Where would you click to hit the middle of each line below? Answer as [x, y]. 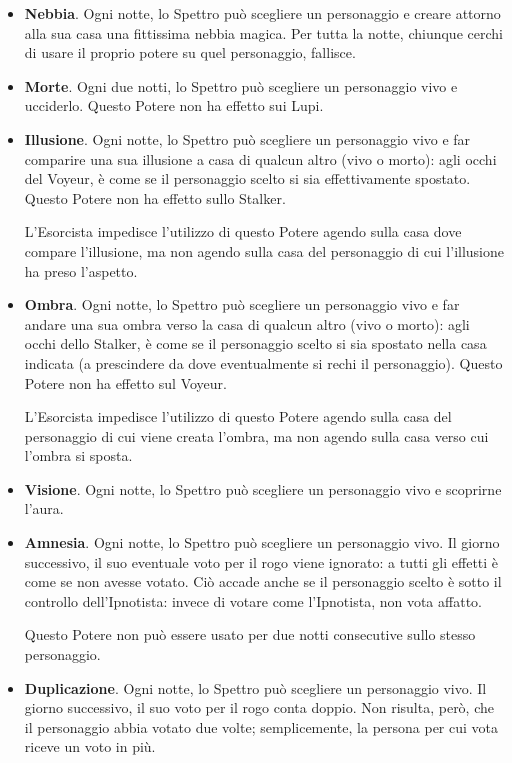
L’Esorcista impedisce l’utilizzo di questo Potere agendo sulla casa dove [243, 231]
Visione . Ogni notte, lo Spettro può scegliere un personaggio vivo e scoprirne [263, 488]
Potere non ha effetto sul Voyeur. [125, 382]
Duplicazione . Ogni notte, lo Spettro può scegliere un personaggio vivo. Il [255, 687]
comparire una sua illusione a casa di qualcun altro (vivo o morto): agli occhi [260, 158]
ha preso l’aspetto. [81, 270]
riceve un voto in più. [90, 746]
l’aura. [44, 508]
